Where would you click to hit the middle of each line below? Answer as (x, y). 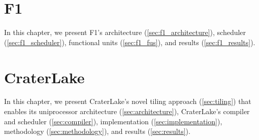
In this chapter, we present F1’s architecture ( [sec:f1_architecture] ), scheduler (125, 32)
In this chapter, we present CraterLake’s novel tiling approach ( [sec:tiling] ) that (128, 101)
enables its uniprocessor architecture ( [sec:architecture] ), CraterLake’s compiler (127, 111)
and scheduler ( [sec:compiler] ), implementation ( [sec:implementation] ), (113, 121)
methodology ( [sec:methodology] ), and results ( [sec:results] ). (97, 131)
